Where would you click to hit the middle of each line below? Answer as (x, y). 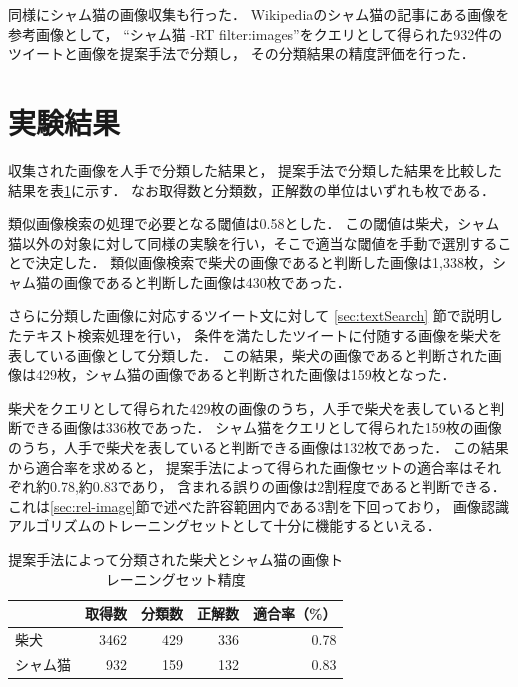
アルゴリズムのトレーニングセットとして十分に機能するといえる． (224, 525)
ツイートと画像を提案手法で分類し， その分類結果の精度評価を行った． (241, 53)
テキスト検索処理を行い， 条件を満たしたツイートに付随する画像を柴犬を (262, 335)
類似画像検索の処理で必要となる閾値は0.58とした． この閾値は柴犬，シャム (254, 223)
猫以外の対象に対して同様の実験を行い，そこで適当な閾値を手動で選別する (253, 242)
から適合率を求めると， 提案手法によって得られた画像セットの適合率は (240, 466)
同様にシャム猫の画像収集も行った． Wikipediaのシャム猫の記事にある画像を (259, 14)
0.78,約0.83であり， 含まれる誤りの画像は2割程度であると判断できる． (277, 486)
